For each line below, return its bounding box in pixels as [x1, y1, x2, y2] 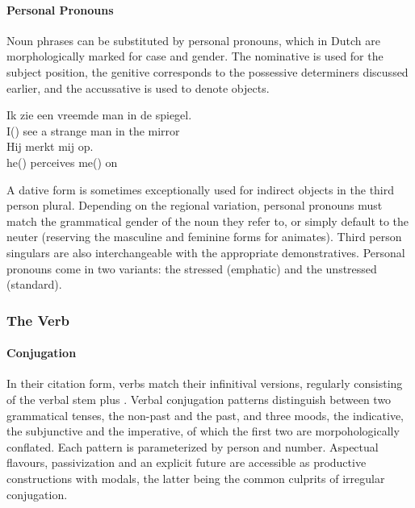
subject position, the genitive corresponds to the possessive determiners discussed [6, 63, 409, 80]
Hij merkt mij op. [6, 138, 94, 155]
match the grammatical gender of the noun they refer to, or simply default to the [6, 212, 409, 229]
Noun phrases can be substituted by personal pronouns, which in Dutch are [6, 31, 380, 48]
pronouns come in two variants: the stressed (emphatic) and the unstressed [6, 260, 377, 277]
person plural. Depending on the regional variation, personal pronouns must [6, 197, 383, 214]
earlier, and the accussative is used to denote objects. [6, 79, 270, 96]
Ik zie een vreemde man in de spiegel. [6, 106, 192, 123]
